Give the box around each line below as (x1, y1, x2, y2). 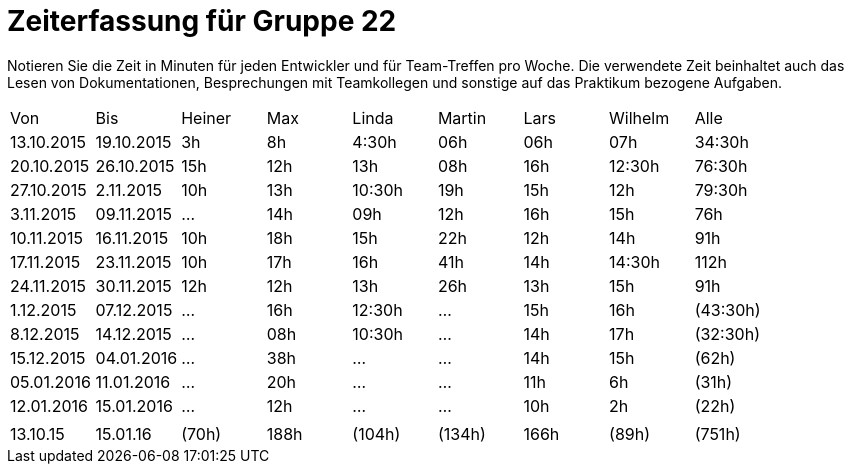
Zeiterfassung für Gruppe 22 (7, 4, 397, 38)
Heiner (181, 107, 232, 128)
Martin (437, 107, 487, 128)
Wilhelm (609, 107, 670, 128)
